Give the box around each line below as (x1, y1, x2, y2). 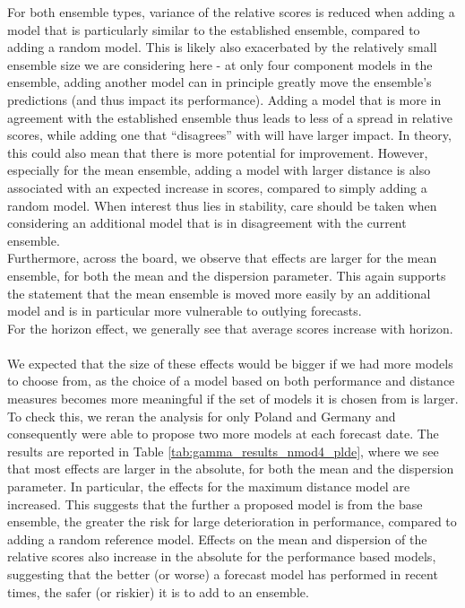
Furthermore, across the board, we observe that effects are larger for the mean (7, 248, 437, 267)
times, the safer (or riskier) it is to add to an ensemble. (7, 582, 309, 601)
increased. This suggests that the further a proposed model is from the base (7, 494, 423, 513)
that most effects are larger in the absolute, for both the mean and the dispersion (7, 459, 454, 478)
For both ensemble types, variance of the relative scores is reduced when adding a (7, 3, 455, 21)
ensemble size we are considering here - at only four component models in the (7, 55, 433, 74)
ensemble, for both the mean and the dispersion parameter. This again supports (7, 265, 446, 284)
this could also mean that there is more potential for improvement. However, (7, 143, 428, 161)
